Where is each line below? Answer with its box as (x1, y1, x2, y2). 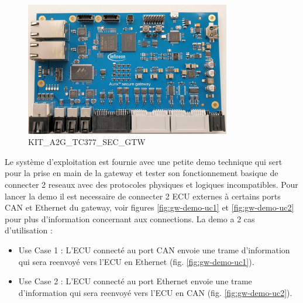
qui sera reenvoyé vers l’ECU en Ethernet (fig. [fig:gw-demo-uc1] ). (18, 255, 254, 267)
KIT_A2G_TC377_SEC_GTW (28, 136, 146, 148)
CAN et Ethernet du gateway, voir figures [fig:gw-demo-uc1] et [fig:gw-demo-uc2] (5, 201, 294, 214)
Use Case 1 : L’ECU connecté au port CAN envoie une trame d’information (18, 243, 290, 256)
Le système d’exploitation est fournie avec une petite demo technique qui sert (5, 155, 283, 167)
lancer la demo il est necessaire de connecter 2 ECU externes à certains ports (5, 190, 281, 202)
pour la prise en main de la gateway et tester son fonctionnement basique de (5, 167, 278, 179)
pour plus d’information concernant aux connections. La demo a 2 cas (5, 212, 255, 225)
